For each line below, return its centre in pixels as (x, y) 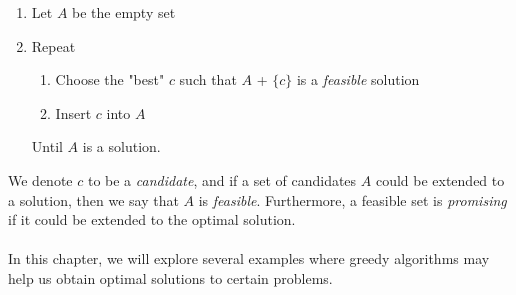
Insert (73, 112)
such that (208, 79)
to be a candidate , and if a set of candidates (222, 179)
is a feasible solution (358, 79)
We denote (40, 179)
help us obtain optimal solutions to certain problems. (170, 277)
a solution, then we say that (93, 199)
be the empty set (124, 12)
